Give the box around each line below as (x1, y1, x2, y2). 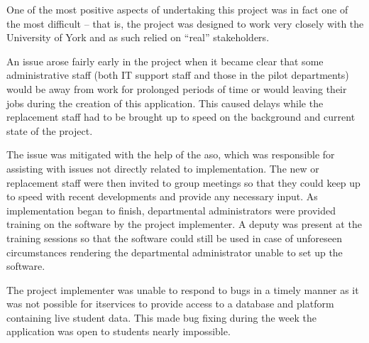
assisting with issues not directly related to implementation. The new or (6, 160, 319, 175)
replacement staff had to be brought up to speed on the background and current (6, 109, 356, 124)
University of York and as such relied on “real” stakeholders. (6, 30, 270, 45)
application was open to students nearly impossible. (6, 324, 231, 339)
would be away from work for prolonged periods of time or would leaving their (6, 81, 347, 96)
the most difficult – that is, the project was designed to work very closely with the (6, 16, 364, 31)
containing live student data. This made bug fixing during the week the (6, 310, 316, 325)
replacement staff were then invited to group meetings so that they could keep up (6, 175, 360, 190)
